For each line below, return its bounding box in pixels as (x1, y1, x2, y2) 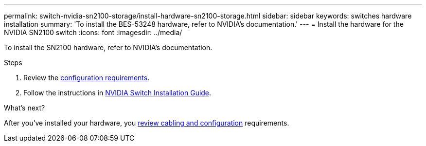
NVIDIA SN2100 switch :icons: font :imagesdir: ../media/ (4, 28, 182, 36)
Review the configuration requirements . (23, 73, 150, 82)
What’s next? (4, 104, 45, 112)
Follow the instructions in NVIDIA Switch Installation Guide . (23, 89, 212, 97)
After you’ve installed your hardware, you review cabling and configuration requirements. (4, 119, 289, 127)
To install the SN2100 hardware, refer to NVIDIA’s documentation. (4, 43, 213, 52)
